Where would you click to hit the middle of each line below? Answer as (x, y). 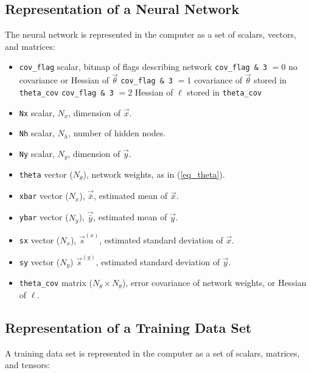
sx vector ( (40, 239)
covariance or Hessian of (64, 80)
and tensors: (28, 365)
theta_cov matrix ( (56, 283)
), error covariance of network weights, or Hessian (214, 283)
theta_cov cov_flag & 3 (66, 93)
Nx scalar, (37, 112)
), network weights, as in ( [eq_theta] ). (154, 174)
